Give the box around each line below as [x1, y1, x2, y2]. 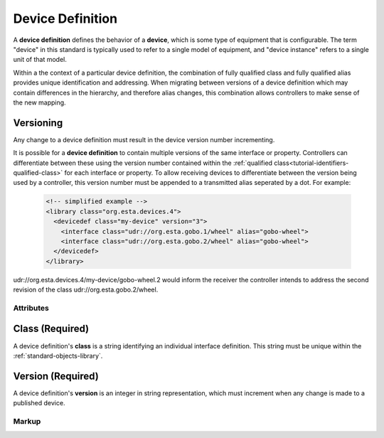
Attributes [13, 303, 49, 313]
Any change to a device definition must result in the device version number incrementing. [13, 135, 275, 144]
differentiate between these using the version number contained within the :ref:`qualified [13, 159, 273, 167]
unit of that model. [13, 55, 68, 64]
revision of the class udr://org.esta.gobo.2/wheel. [13, 285, 159, 294]
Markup [13, 416, 41, 426]
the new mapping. [13, 98, 67, 107]
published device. [13, 399, 65, 407]
